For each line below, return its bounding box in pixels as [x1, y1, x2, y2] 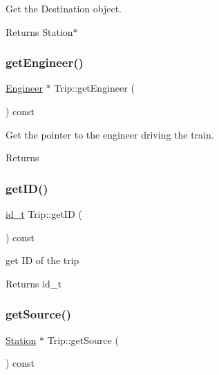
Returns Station [6, 24, 73, 39]
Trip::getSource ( [47, 332, 119, 347]
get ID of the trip [6, 253, 79, 267]
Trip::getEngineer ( [54, 81, 135, 95]
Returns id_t [6, 276, 61, 290]
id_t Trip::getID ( [6, 207, 82, 221]
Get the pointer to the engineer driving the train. [6, 127, 214, 141]
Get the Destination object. [6, 1, 122, 15]
